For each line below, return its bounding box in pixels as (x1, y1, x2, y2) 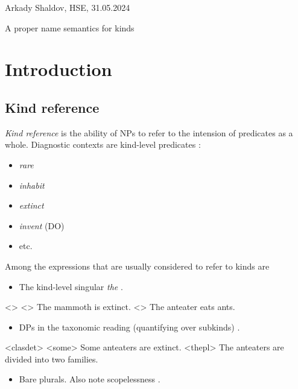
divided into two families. (5, 352, 98, 365)
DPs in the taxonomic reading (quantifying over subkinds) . (19, 320, 240, 333)
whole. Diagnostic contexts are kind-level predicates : (5, 138, 201, 151)
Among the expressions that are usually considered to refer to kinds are (5, 259, 270, 272)
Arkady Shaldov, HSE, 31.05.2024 (5, 1, 130, 13)
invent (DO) (19, 219, 65, 232)
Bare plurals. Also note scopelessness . (19, 373, 160, 385)
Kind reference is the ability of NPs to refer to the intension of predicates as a (5, 126, 293, 139)
